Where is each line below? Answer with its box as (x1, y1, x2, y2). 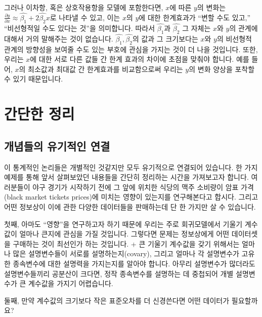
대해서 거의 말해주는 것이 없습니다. (4, 33, 113, 44)
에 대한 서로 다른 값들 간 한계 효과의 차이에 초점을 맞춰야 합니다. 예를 (30, 54, 249, 64)
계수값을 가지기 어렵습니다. (28, 278, 113, 289)
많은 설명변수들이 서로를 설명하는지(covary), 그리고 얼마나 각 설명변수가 (13, 248, 239, 259)
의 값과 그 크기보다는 (132, 33, 198, 44)
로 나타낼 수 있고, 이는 (50, 12, 120, 22)
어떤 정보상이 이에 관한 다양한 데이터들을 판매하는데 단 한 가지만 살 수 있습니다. (4, 201, 256, 212)
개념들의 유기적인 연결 (4, 138, 110, 153)
